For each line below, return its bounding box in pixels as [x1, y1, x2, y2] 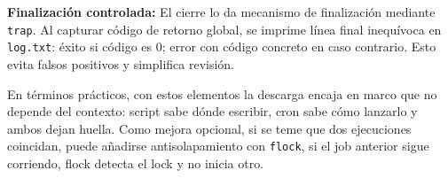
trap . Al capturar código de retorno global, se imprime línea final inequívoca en [7, 19, 442, 38]
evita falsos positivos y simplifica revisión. [7, 54, 235, 73]
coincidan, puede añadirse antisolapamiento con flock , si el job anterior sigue [7, 136, 429, 155]
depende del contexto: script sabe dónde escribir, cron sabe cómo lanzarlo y [7, 102, 418, 120]
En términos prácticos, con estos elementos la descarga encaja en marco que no [7, 84, 437, 103]
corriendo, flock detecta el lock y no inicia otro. [7, 153, 264, 172]
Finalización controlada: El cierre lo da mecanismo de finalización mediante [7, 3, 436, 20]
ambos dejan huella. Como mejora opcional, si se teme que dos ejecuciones [7, 119, 412, 137]
